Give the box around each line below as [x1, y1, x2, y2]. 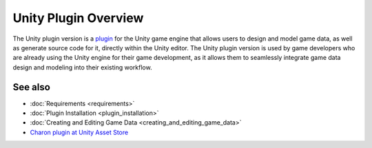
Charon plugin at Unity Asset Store [30, 128, 129, 136]
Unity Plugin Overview [12, 10, 144, 25]
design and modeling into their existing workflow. [12, 63, 152, 72]
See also [12, 81, 51, 93]
